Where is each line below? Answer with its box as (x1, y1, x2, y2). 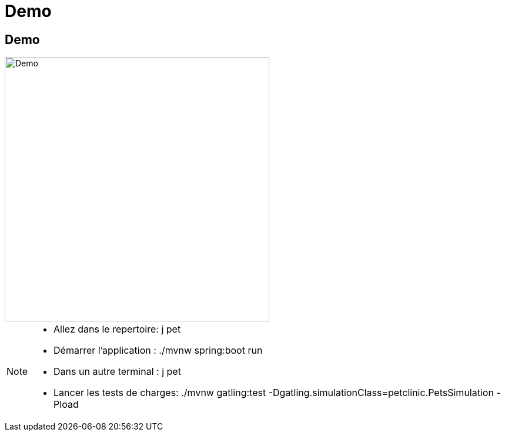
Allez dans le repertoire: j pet (53, 323, 181, 336)
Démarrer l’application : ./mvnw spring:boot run (53, 344, 263, 357)
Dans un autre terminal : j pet (53, 365, 181, 378)
